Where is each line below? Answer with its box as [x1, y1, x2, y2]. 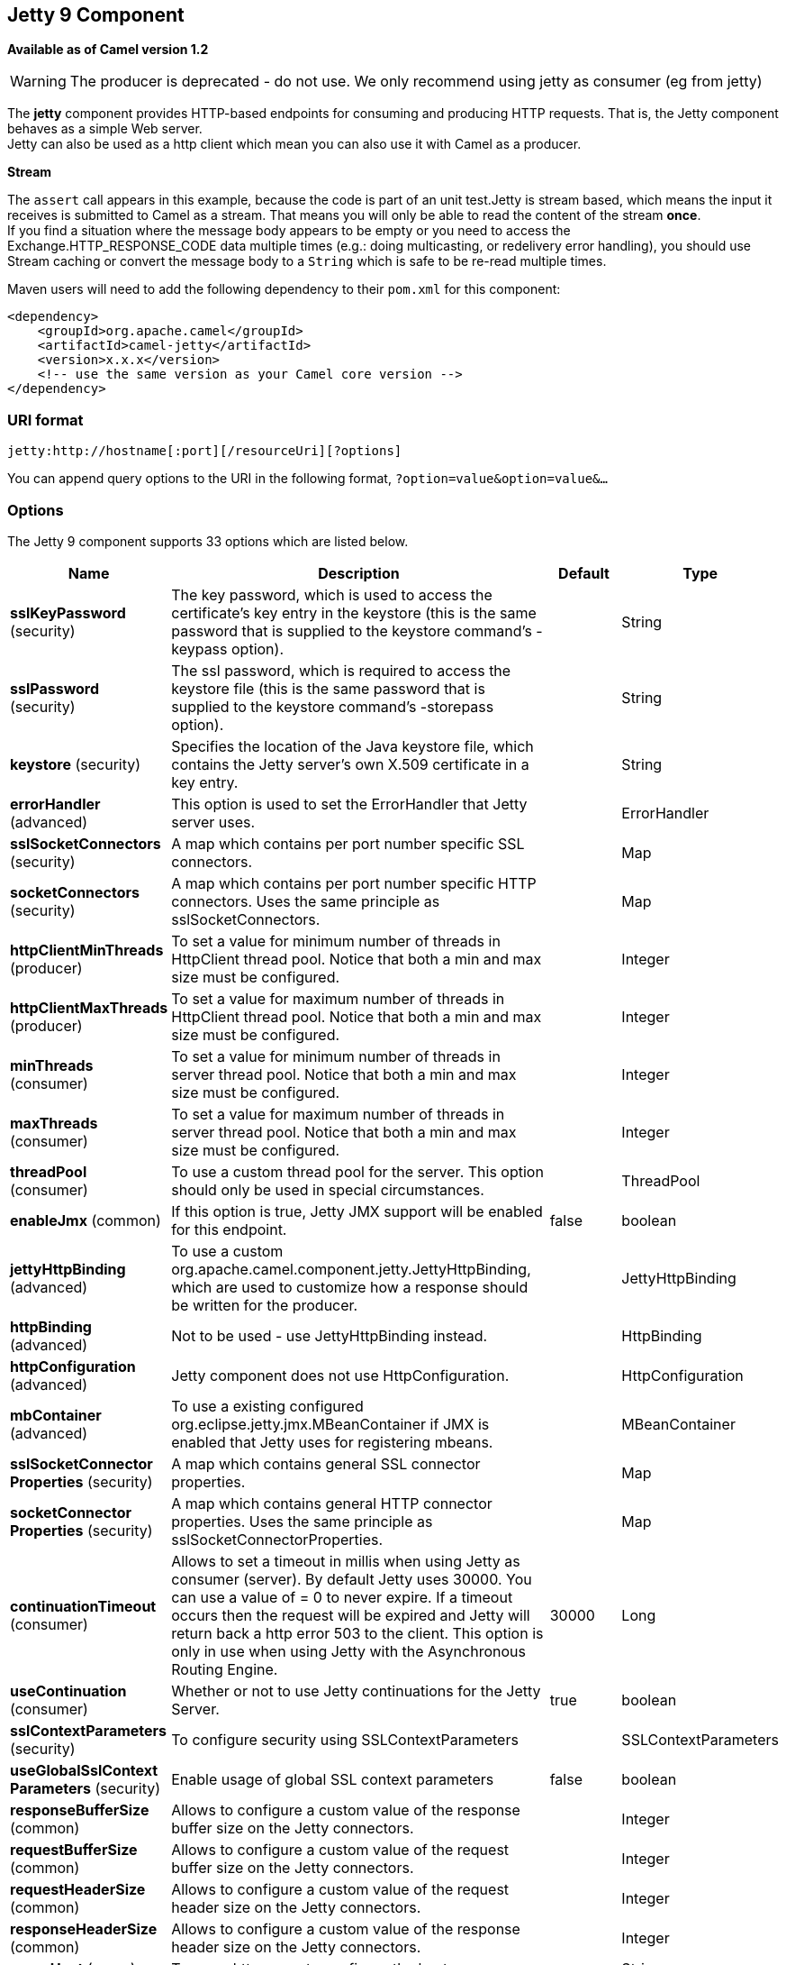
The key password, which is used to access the [171, 585, 492, 604]
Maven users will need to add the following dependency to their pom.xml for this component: [7, 281, 561, 297]
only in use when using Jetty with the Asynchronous [171, 1641, 526, 1660]
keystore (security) [10, 754, 141, 773]
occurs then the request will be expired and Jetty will [171, 1605, 530, 1624]
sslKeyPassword [10, 603, 126, 622]
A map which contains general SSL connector [171, 1454, 481, 1473]
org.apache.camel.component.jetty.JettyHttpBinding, [171, 1259, 531, 1278]
